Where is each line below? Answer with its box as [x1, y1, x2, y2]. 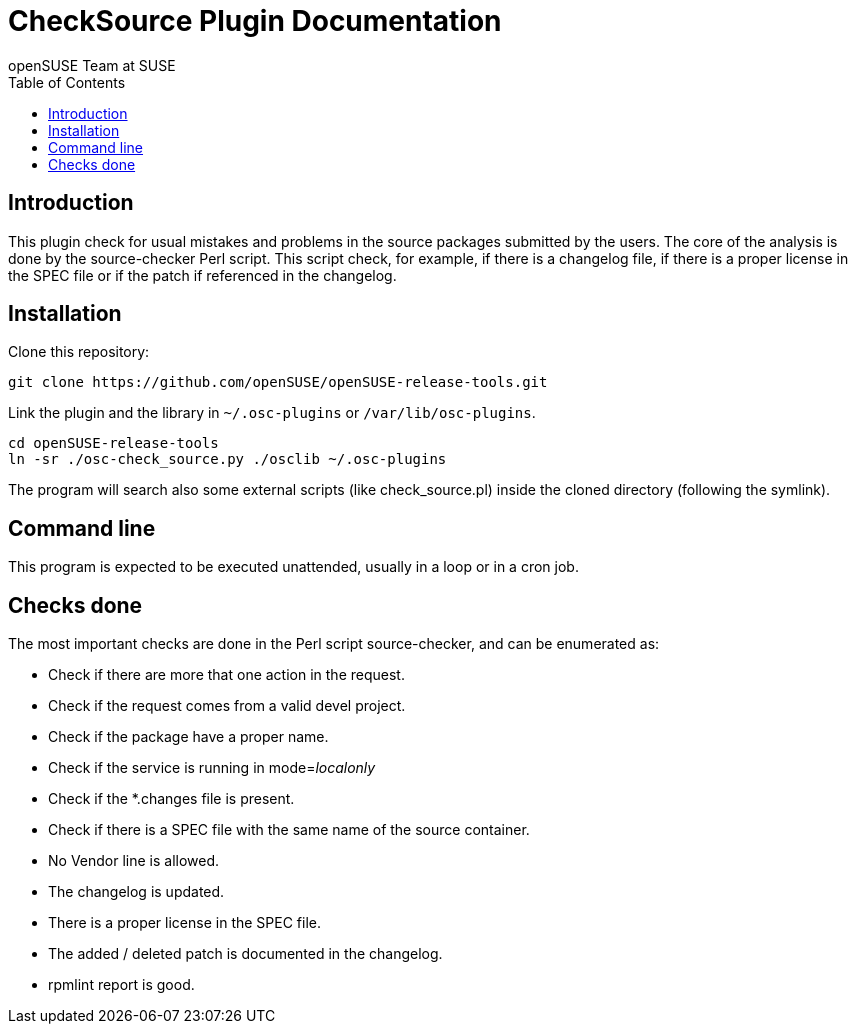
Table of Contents [8, 73, 126, 91]
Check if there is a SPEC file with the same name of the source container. [48, 821, 530, 839]
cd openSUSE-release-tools [8, 435, 219, 452]
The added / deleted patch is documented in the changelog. [48, 945, 443, 963]
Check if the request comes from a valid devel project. [48, 697, 406, 715]
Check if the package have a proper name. [48, 728, 329, 746]
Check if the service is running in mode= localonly [48, 759, 376, 777]
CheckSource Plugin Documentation [8, 4, 502, 38]
